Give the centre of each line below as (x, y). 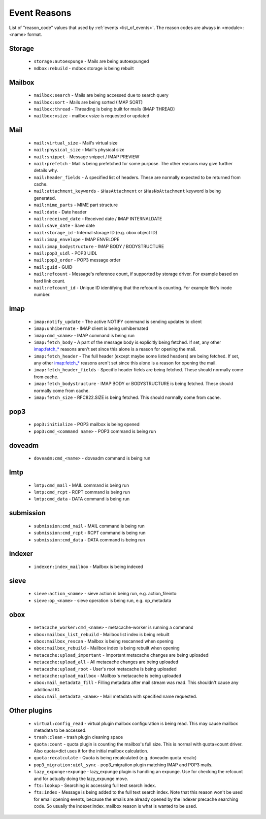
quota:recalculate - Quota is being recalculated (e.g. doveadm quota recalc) (115, 758)
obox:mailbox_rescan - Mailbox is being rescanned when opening (104, 641)
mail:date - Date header (60, 212)
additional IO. (47, 689)
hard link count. (50, 281)
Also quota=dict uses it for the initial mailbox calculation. (91, 751)
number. (42, 295)
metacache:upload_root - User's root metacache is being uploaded (105, 669)
